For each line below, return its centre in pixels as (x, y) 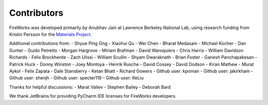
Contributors (36, 13)
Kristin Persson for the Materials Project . (50, 34)
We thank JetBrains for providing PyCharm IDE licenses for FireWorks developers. (93, 96)
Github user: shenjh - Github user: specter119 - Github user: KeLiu (76, 78)
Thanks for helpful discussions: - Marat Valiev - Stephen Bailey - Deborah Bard (90, 87)
